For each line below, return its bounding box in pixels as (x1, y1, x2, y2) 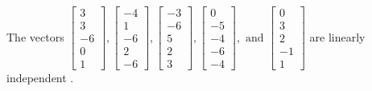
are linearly (309, 28, 366, 45)
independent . (6, 69, 74, 86)
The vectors (6, 28, 64, 45)
